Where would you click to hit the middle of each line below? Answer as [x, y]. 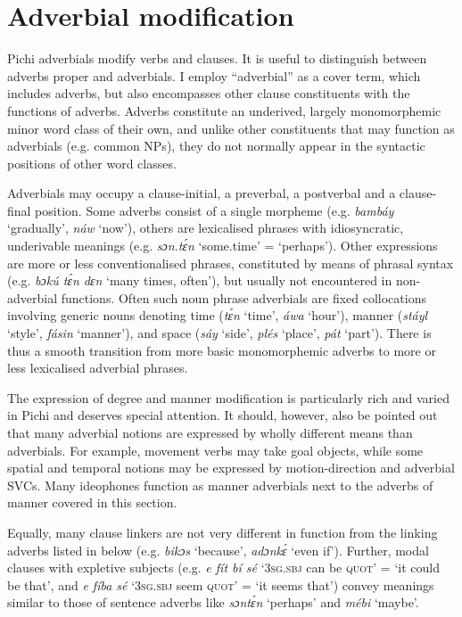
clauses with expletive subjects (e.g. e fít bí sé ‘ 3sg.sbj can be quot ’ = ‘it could [223, 568]
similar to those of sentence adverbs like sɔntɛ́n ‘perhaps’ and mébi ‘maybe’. [213, 602]
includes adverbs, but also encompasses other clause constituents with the [209, 93]
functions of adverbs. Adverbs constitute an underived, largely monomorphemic [224, 110]
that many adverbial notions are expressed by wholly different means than [210, 432]
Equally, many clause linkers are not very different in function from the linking [223, 532]
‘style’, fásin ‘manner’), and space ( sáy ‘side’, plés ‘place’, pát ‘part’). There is [219, 333]
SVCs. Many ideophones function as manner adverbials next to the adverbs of [220, 485]
